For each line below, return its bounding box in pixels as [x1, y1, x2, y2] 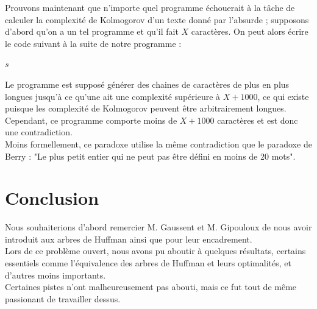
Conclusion [5, 185, 99, 210]
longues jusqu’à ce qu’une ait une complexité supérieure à [5, 90, 221, 102]
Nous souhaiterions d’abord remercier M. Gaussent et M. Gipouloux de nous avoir [5, 221, 312, 233]
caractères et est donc [217, 113, 298, 126]
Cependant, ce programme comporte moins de [5, 113, 177, 126]
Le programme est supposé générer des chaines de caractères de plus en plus [5, 77, 290, 90]
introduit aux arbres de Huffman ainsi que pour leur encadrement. [5, 232, 252, 245]
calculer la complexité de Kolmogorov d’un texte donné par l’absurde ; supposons [5, 13, 309, 26]
